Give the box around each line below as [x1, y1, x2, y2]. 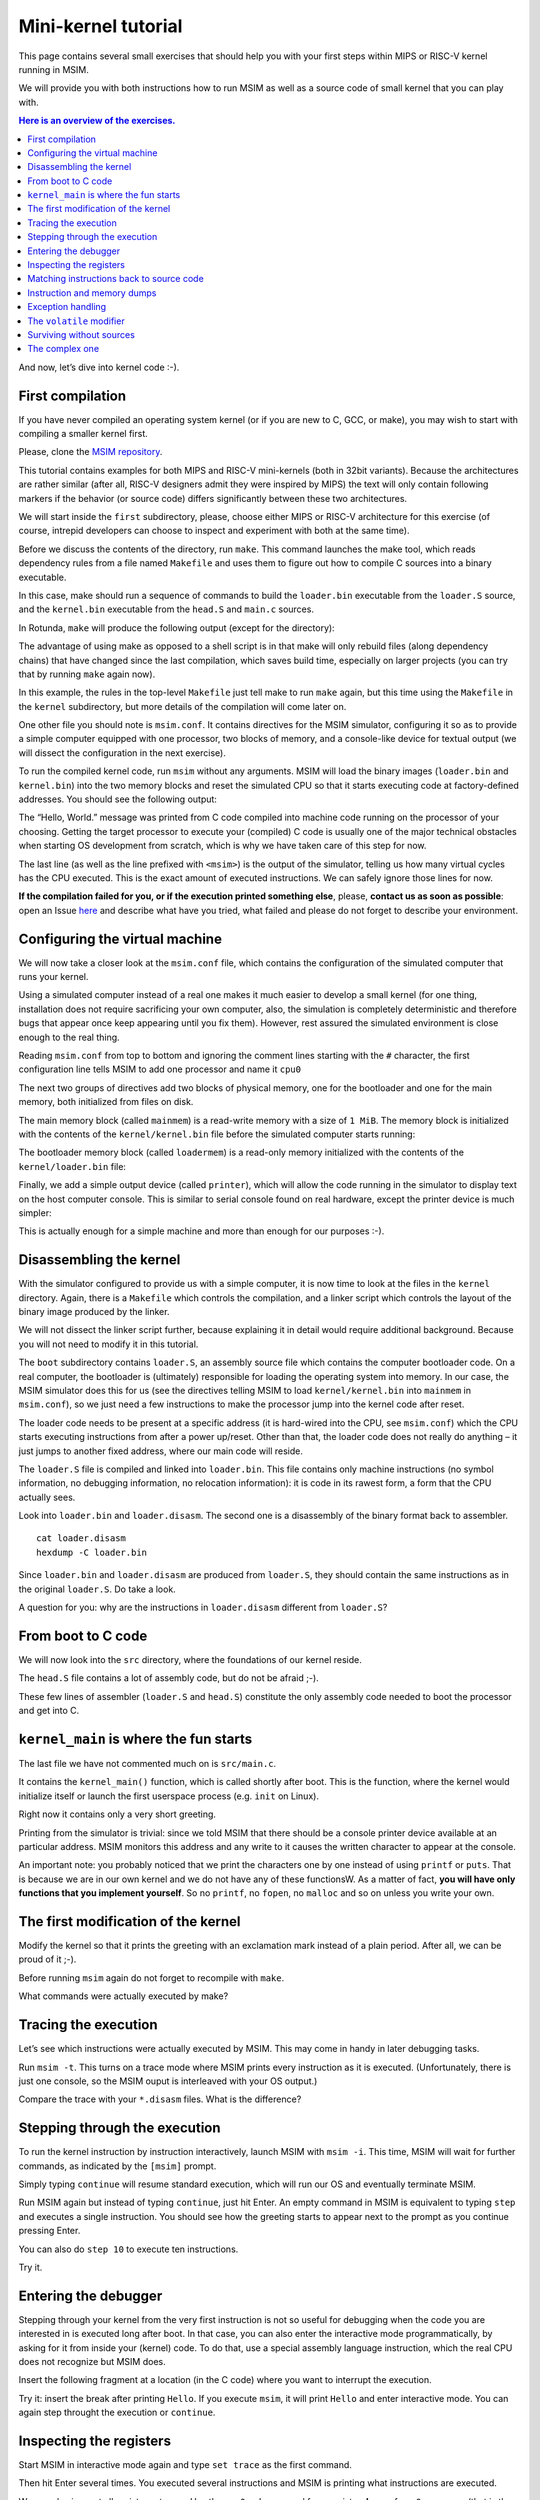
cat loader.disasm [36, 1533, 127, 1544]
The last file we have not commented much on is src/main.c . [18, 1758, 277, 1770]
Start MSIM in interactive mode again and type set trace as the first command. [18, 2459, 352, 2471]
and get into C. [18, 1705, 80, 1717]
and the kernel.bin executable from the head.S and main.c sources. [18, 603, 315, 615]
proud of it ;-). [18, 1953, 77, 1965]
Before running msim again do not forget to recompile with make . [18, 1971, 285, 1984]
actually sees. [18, 1491, 76, 1503]
